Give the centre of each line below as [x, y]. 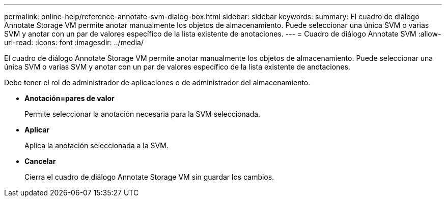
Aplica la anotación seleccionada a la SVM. [96, 145]
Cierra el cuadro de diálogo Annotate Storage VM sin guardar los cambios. [149, 177]
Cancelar [40, 161]
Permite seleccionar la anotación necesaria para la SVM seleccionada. [143, 114]
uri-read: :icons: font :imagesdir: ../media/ [74, 42]
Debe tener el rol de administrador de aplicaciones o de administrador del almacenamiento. [157, 82]
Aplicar [37, 130]
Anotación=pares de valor [69, 98]
